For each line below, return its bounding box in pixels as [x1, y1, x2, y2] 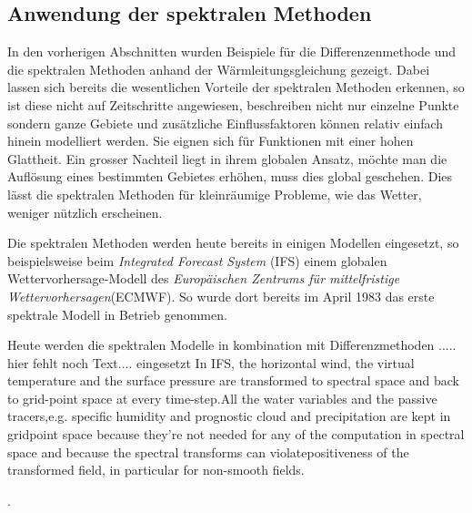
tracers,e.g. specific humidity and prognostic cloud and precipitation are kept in [7, 406, 451, 426]
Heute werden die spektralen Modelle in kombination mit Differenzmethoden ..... [7, 335, 457, 354]
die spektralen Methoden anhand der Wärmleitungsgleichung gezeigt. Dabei [7, 59, 430, 78]
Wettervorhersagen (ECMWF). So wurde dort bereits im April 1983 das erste [7, 286, 435, 305]
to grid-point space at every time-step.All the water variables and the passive [7, 388, 437, 407]
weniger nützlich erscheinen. [7, 202, 163, 221]
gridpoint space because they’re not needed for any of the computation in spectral [7, 425, 465, 444]
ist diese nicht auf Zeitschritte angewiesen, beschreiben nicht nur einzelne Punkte [7, 95, 459, 114]
